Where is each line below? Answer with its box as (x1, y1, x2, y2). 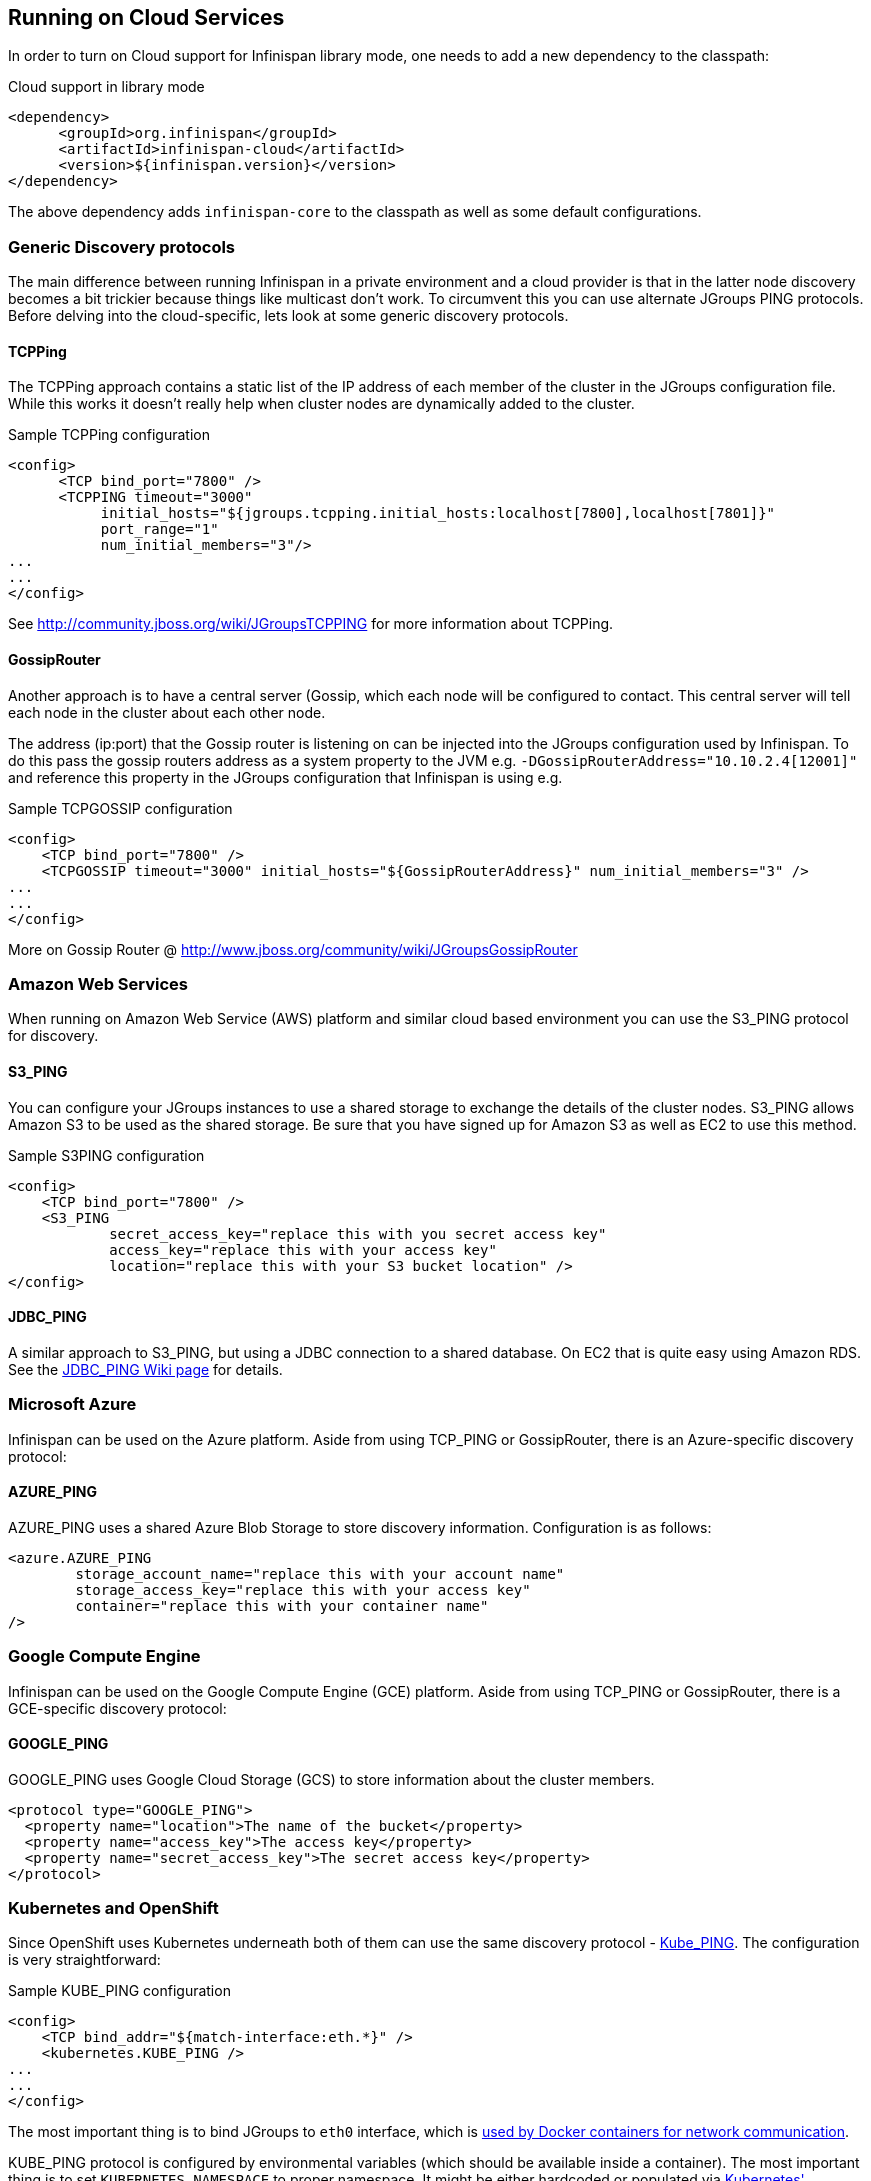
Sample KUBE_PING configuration (8, 1982, 231, 2000)
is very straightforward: (8, 1951, 161, 1969)
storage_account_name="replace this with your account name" (75, 1565, 565, 1582)
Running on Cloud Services (8, 5, 285, 30)
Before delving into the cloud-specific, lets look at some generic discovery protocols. (8, 307, 569, 325)
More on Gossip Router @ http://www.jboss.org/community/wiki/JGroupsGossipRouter (8, 940, 578, 958)
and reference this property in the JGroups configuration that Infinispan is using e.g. (8, 768, 563, 786)
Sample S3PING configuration (8, 1146, 205, 1164)
